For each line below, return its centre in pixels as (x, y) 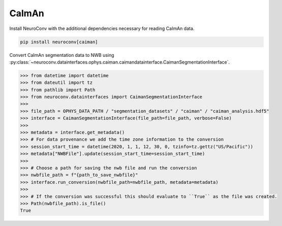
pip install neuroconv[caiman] (59, 42)
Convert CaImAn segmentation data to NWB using (62, 55)
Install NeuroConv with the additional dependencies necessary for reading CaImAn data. (102, 28)
